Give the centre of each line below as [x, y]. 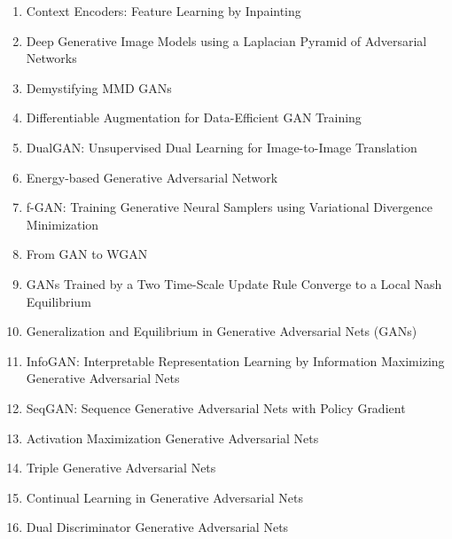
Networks [51, 58]
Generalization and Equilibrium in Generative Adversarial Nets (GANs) [222, 331]
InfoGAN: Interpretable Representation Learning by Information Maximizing [235, 360]
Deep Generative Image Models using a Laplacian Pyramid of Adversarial [226, 40]
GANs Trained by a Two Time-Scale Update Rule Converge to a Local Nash [234, 283]
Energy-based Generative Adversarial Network [152, 177]
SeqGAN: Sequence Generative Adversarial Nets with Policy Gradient [216, 407]
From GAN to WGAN [87, 254]
